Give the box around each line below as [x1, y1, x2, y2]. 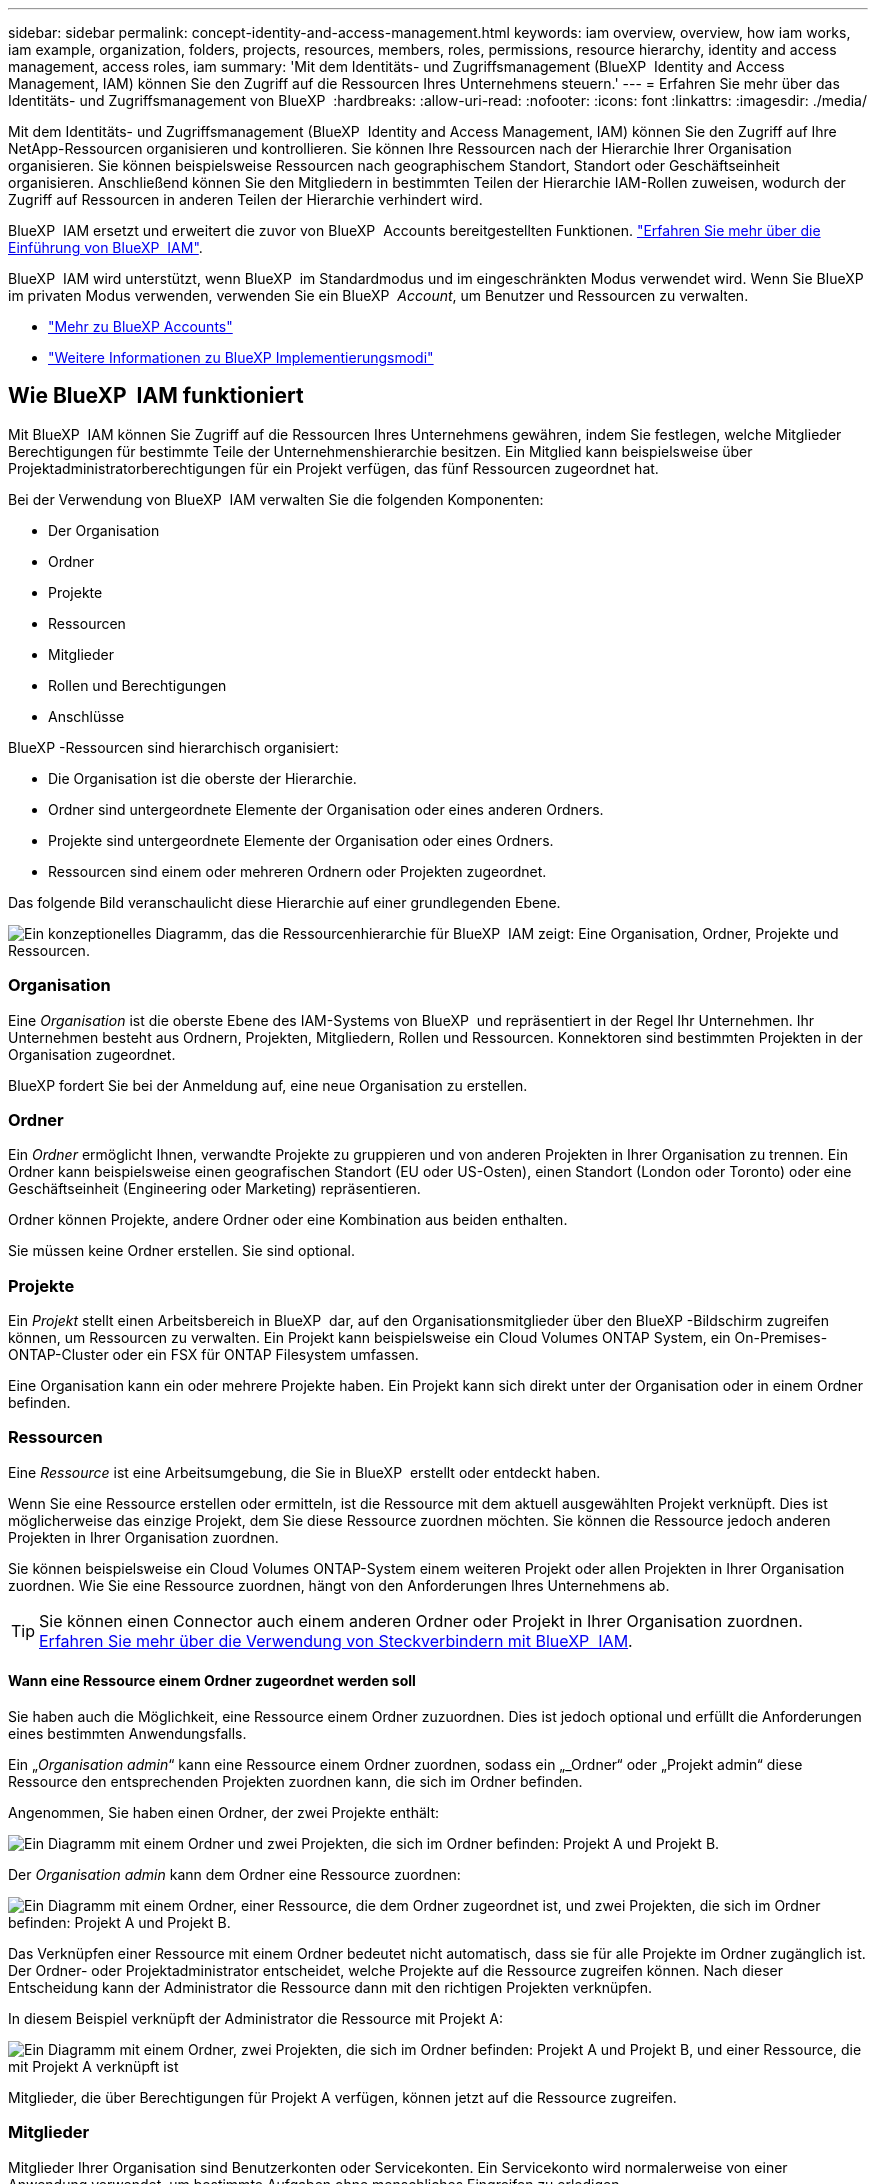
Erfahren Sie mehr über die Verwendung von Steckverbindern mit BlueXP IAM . [39, 1630, 633, 1651]
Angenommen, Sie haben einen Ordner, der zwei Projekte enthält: [8, 1804, 440, 1822]
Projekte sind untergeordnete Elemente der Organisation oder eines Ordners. [48, 831, 554, 849]
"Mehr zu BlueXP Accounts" [48, 318, 233, 335]
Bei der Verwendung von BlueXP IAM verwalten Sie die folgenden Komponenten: [8, 490, 544, 508]
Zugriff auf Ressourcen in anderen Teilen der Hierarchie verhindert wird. [8, 191, 483, 208]
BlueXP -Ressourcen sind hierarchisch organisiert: [8, 738, 339, 756]
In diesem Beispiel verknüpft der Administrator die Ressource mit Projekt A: [8, 2010, 503, 2028]
